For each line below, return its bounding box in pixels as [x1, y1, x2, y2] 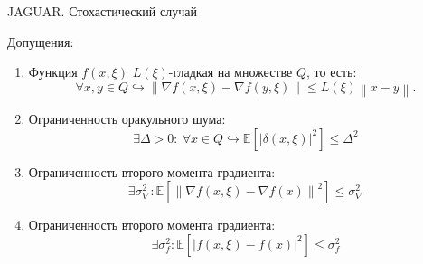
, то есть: [305, 62, 357, 81]
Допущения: [7, 32, 74, 51]
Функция [28, 62, 78, 81]
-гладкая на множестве [168, 62, 293, 81]
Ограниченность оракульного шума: [28, 109, 226, 128]
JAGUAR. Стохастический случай [7, 2, 197, 20]
